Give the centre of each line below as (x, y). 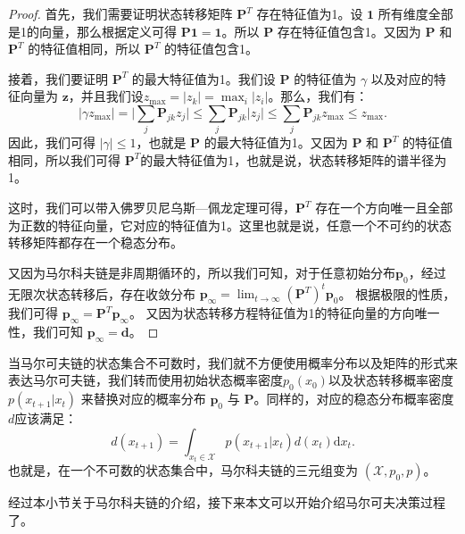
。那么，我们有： (318, 96)
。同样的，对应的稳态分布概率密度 (354, 399)
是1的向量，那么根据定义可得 (92, 31)
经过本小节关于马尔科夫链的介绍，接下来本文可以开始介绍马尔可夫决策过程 (227, 502)
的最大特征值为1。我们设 (203, 78)
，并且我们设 (106, 96)
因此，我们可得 (52, 142)
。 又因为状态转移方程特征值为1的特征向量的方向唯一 (284, 313)
